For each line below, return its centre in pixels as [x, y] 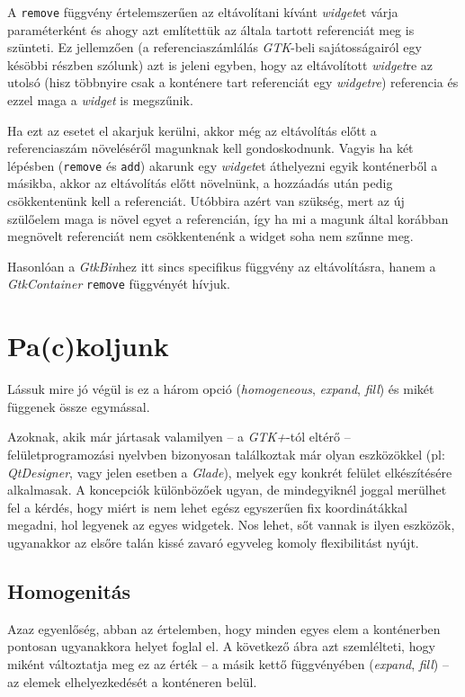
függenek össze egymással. [79, 406]
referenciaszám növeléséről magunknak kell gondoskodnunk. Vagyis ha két [210, 148]
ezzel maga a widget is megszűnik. [100, 100]
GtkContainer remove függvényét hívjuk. [119, 284]
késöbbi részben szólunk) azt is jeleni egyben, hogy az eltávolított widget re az [220, 64]
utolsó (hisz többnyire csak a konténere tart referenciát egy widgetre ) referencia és [233, 82]
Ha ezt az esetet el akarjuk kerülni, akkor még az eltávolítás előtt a [192, 130]
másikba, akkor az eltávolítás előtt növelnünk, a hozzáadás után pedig [200, 183]
